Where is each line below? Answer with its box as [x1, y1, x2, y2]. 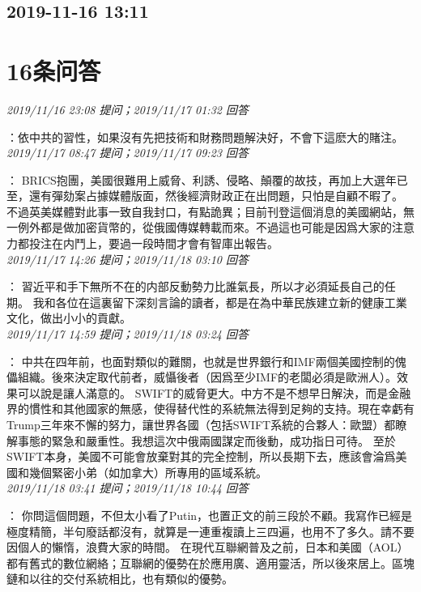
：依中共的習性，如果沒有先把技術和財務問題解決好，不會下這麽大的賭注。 [6, 128, 403, 145]
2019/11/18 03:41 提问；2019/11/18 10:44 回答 [6, 479, 249, 496]
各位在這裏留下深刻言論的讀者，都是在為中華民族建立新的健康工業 [55, 293, 407, 310]
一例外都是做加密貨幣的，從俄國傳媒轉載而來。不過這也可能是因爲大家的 [6, 219, 392, 236]
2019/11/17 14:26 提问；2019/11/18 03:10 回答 [6, 250, 249, 267]
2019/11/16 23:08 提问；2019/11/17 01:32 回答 [6, 100, 249, 117]
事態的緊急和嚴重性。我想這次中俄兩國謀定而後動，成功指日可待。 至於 [17, 432, 396, 449]
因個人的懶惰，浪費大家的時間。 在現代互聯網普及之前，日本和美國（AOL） [6, 539, 409, 556]
